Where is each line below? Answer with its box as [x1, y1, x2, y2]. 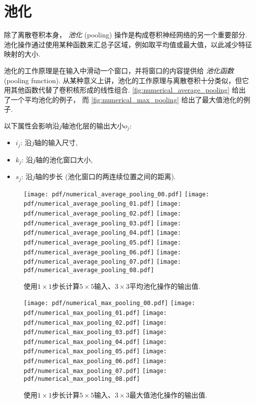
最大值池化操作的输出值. [129, 390, 207, 400]
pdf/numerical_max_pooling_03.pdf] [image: [24, 329, 167, 336]
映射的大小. [4, 49, 40, 59]
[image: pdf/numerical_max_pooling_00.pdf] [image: [24, 300, 195, 307]
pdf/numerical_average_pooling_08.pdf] [24, 266, 154, 274]
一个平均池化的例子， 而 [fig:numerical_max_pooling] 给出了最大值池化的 [10, 94, 244, 104]
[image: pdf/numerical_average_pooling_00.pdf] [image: [24, 190, 209, 198]
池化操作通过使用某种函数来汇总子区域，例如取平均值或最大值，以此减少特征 [4, 39, 252, 49]
